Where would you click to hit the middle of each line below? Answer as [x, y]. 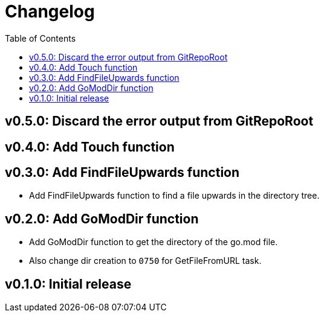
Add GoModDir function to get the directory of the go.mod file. [154, 242]
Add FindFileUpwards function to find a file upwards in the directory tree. [174, 196]
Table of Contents [40, 38]
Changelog [50, 11]
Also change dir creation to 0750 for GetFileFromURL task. [145, 261]
